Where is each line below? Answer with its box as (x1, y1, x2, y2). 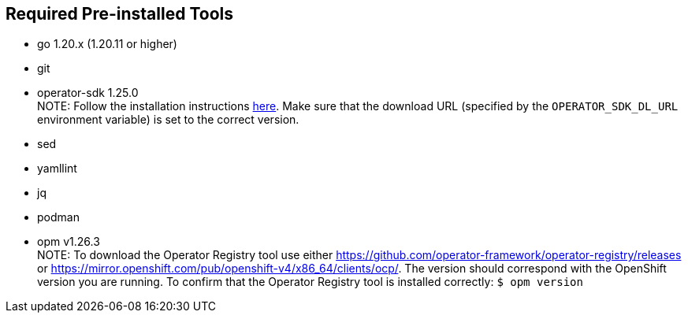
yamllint (37, 161, 77, 176)
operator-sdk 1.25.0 (37, 86, 139, 100)
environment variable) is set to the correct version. (37, 113, 299, 127)
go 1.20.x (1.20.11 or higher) (37, 37, 177, 51)
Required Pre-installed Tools (6, 4, 233, 24)
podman (37, 210, 80, 224)
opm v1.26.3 (37, 235, 100, 249)
